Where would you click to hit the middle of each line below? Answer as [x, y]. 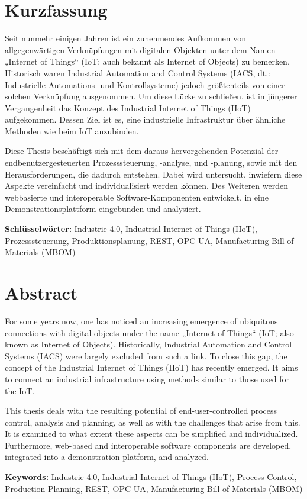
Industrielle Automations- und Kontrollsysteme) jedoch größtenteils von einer [145, 84]
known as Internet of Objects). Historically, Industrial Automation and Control [148, 344]
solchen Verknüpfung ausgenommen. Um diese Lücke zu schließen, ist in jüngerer [151, 96]
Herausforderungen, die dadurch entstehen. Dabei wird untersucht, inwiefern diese [153, 174]
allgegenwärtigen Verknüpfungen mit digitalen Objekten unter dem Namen [140, 49]
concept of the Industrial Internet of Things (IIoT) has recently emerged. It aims [151, 367]
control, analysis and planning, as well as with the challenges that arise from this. [153, 422]
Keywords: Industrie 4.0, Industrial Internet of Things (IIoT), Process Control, [151, 477]
